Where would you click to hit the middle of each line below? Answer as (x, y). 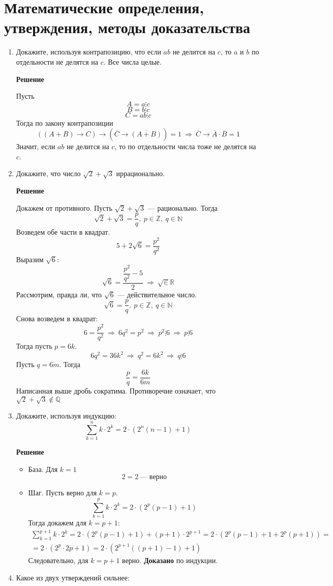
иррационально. (140, 173)
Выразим (30, 259)
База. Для (43, 469)
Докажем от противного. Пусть (64, 207)
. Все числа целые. (132, 61)
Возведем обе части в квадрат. (63, 232)
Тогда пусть (34, 346)
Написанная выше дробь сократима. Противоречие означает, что (116, 390)
